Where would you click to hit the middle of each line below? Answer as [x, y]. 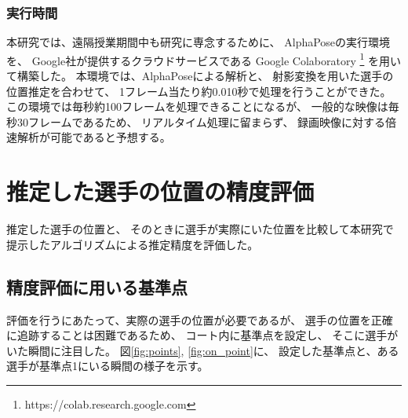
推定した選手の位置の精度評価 [160, 191]
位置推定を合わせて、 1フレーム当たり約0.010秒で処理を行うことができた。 [199, 91]
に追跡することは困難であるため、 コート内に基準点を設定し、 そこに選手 [197, 335]
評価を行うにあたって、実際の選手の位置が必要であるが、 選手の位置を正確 [200, 319]
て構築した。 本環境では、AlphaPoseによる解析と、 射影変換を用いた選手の [200, 76]
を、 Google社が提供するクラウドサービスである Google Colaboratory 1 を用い [204, 59]
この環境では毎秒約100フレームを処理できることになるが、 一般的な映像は [197, 106]
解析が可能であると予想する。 [94, 137]
